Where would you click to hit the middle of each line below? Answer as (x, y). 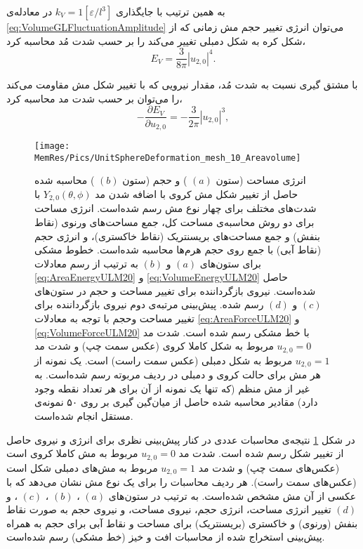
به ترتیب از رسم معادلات (86, 263)
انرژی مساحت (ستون (261, 180)
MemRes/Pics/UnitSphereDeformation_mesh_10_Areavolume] (168, 158)
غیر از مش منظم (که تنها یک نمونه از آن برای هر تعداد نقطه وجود (172, 388)
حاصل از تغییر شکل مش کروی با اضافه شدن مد (197, 193)
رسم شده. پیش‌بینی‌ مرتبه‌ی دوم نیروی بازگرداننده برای (149, 304)
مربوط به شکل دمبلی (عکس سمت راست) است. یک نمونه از (164, 360)
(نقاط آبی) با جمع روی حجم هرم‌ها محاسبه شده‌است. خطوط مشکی (178, 250)
